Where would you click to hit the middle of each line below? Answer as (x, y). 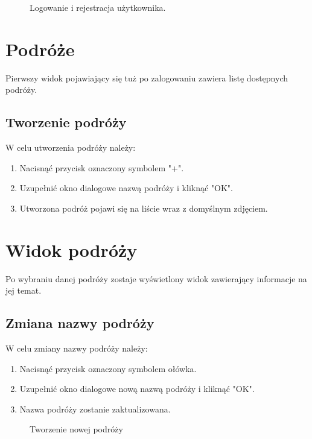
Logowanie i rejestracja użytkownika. (98, 7)
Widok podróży (72, 249)
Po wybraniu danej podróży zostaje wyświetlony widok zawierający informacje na (156, 278)
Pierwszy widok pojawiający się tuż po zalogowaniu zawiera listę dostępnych (147, 77)
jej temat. (24, 290)
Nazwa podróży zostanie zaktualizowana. (95, 409)
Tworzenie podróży (66, 122)
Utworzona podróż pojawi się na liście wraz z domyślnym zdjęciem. (144, 208)
